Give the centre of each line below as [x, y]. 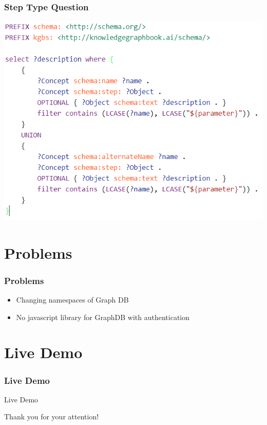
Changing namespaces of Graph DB [72, 300]
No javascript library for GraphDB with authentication [103, 317]
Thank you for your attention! [52, 417]
